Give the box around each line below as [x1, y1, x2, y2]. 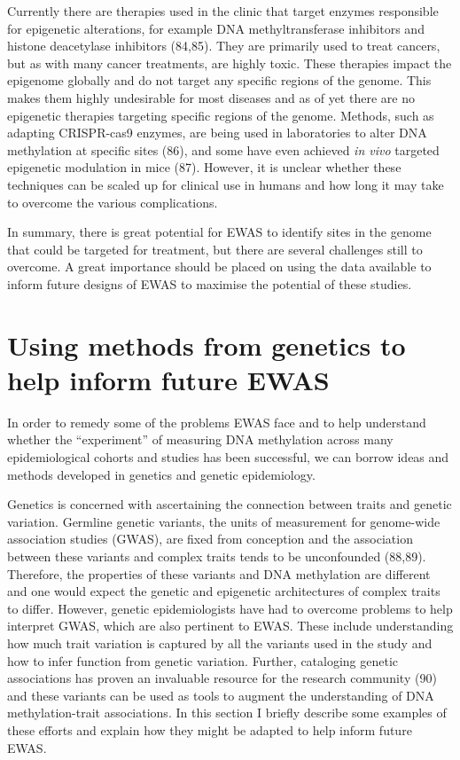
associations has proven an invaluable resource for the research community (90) [7, 669, 437, 687]
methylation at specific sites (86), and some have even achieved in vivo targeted [7, 140, 440, 159]
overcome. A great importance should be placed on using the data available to [7, 257, 432, 276]
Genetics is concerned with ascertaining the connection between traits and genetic [7, 495, 452, 513]
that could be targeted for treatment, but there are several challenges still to [7, 239, 423, 258]
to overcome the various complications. [7, 192, 218, 211]
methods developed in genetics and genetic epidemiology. [7, 465, 316, 483]
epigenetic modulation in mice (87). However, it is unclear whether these [7, 158, 402, 176]
